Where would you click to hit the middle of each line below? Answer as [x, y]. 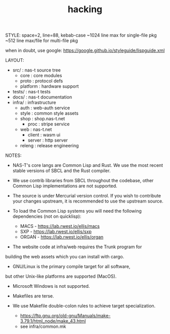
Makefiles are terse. [33, 296]
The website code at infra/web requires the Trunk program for [77, 247]
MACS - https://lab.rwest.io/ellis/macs [60, 226]
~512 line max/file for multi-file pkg [42, 41]
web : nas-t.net [36, 129]
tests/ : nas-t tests [31, 92]
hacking [85, 9]
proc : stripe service [49, 124]
